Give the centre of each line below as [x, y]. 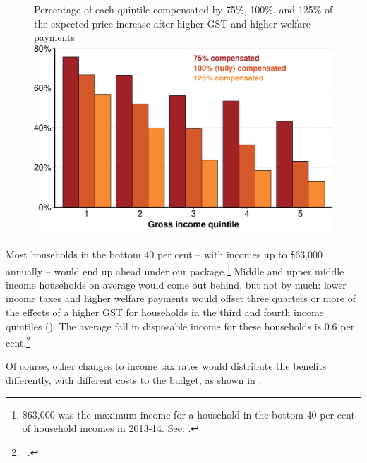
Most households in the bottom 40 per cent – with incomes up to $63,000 [164, 254]
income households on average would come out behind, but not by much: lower [176, 284]
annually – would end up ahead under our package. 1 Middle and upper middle [175, 270]
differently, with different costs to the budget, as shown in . [134, 379]
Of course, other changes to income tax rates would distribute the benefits [166, 366]
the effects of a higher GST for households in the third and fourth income [165, 312]
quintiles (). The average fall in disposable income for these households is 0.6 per [180, 326]
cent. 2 [18, 341]
